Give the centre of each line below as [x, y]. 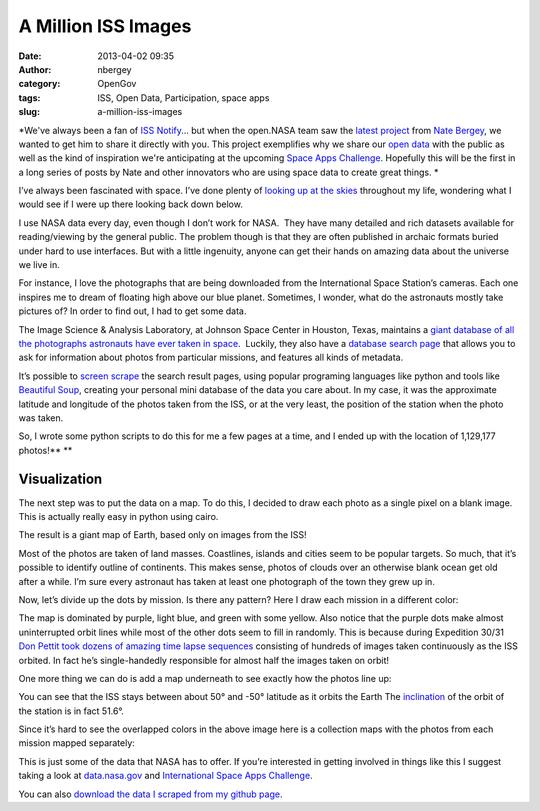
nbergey [114, 69]
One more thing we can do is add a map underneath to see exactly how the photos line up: [205, 678]
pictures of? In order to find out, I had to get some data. [132, 311]
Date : [30, 56]
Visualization [60, 478]
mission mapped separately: [76, 743]
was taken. [41, 417]
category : [39, 84]
